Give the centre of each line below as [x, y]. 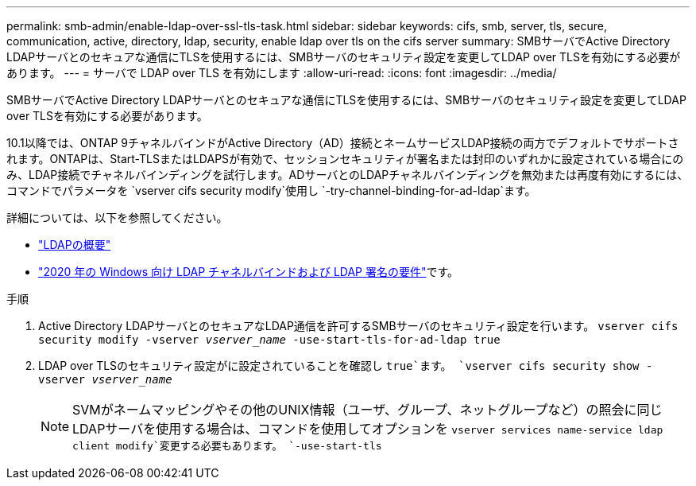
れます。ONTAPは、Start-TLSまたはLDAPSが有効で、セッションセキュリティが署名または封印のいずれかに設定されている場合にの [345, 159]
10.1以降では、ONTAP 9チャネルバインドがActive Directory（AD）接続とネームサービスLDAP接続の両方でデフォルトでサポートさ [343, 143]
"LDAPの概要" [75, 245]
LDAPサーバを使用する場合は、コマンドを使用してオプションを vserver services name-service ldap [368, 429]
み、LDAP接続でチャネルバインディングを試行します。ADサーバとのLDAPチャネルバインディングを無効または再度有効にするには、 [348, 175]
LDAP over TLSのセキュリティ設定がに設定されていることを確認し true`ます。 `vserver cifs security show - [346, 365]
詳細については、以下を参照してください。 [117, 218]
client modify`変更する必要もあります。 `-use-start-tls [227, 446]
